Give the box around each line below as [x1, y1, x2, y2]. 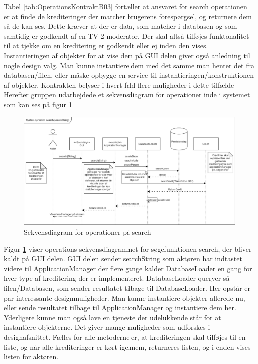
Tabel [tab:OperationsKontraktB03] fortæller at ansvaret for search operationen [4, 1, 247, 11]
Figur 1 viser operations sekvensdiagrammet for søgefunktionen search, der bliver [4, 243, 252, 254]
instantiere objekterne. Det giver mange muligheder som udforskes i [4, 322, 210, 332]
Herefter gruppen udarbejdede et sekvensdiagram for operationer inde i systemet [4, 89, 250, 100]
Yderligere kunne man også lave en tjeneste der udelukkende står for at [4, 312, 221, 322]
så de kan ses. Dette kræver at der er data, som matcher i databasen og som [4, 21, 237, 31]
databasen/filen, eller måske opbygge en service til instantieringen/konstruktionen [4, 70, 254, 80]
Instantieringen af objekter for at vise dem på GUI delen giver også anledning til [4, 50, 250, 60]
